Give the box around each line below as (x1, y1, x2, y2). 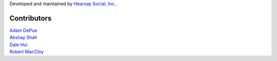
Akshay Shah (9, 35, 37, 41)
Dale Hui (9, 41, 28, 48)
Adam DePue (9, 27, 37, 33)
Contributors (9, 14, 52, 22)
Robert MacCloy (9, 49, 44, 55)
